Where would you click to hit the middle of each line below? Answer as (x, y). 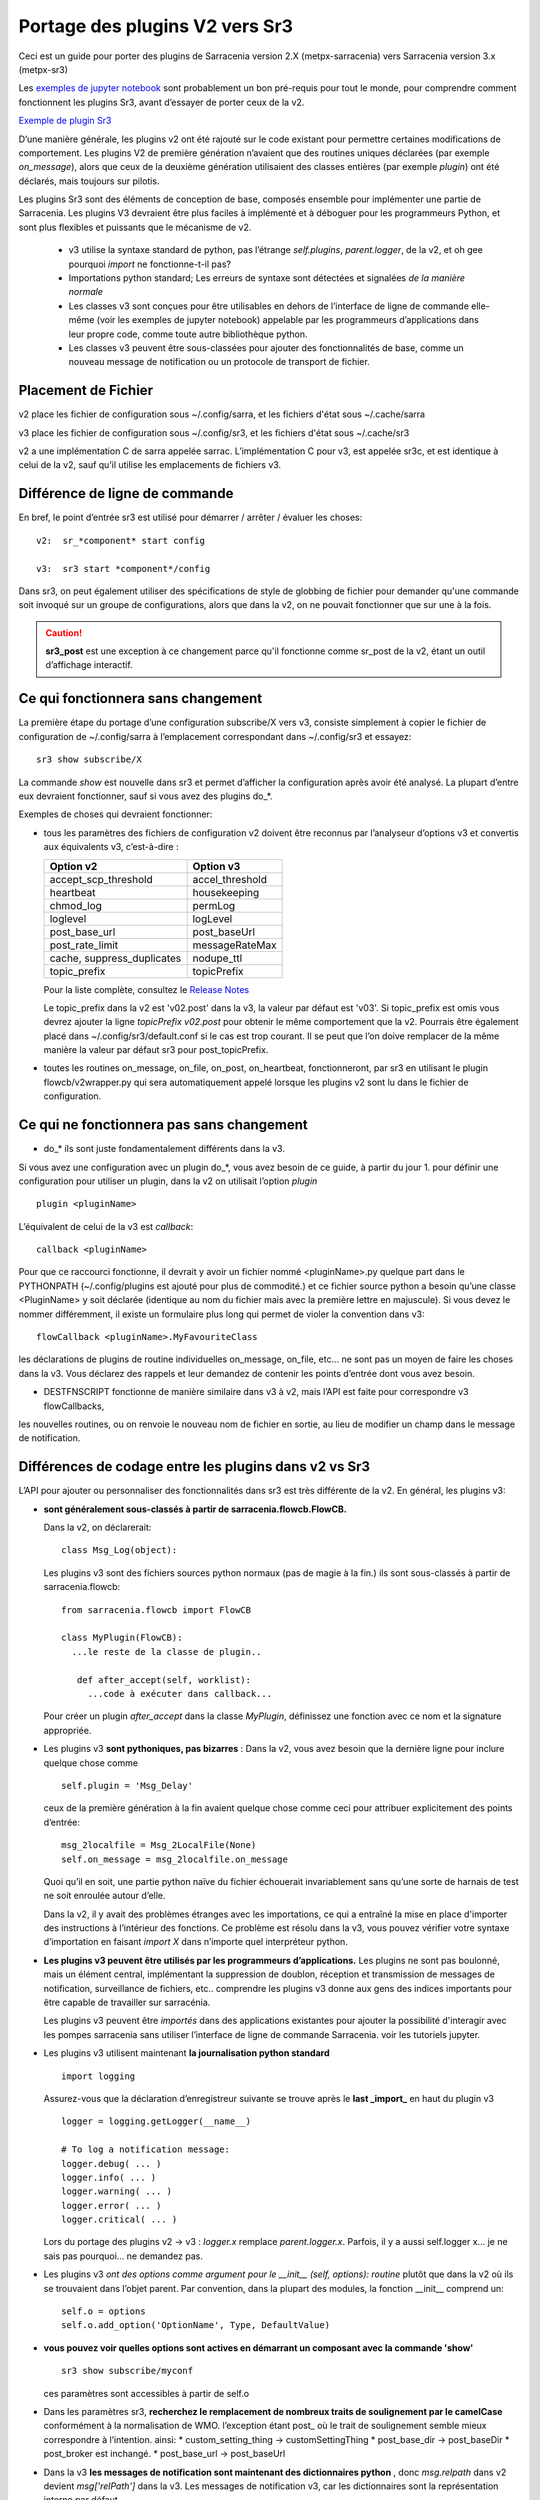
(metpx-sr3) (43, 69)
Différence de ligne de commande (126, 493)
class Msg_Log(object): (119, 1550)
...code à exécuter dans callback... (180, 1693)
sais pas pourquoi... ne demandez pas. (123, 2256)
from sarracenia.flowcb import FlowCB (156, 1609)
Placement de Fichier (86, 390)
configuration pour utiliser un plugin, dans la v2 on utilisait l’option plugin (168, 1181)
